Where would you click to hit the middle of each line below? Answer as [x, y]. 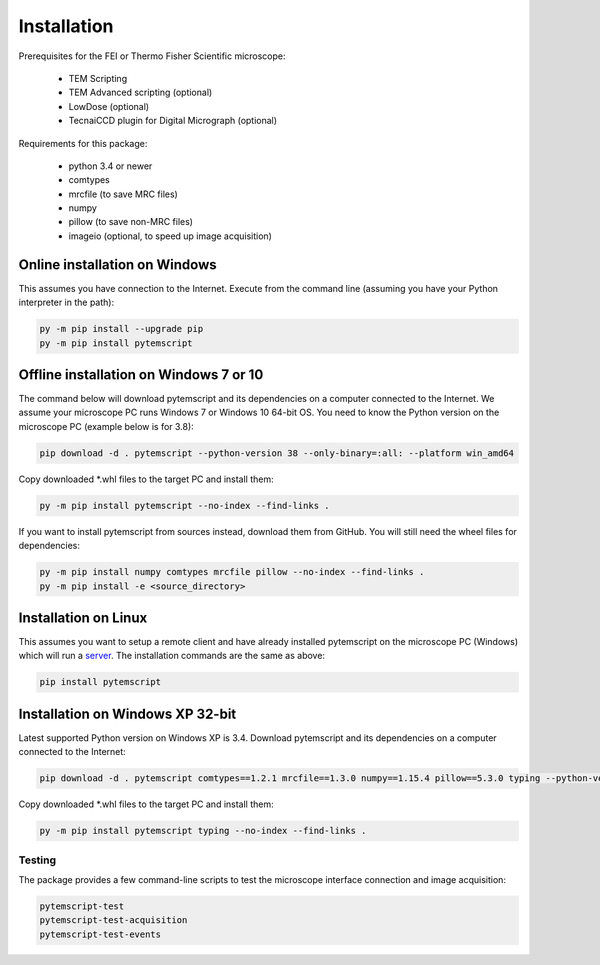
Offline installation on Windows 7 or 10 [141, 374]
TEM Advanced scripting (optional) [140, 92]
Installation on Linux [83, 617]
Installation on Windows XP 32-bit [127, 713]
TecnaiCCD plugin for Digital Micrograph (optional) [173, 121]
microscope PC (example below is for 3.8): [106, 426]
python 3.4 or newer [110, 166]
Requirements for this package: [83, 143]
